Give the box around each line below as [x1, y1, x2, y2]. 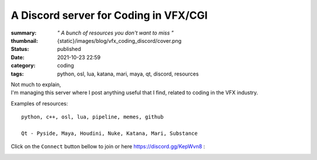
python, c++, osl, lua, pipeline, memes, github [21, 114, 164, 120]
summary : [11, 29, 37, 36]
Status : [11, 46, 29, 53]
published [57, 46, 82, 53]
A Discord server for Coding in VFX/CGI [11, 9, 208, 22]
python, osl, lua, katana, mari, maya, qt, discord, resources [57, 70, 199, 77]
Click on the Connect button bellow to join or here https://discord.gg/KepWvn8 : [11, 143, 205, 150]
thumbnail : [11, 37, 38, 44]
